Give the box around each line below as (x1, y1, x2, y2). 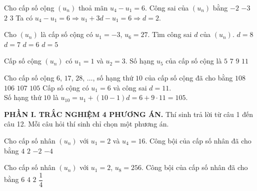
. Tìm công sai (147, 29, 192, 39)
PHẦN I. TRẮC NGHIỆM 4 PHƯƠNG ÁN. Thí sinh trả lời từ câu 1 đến (4, 108, 253, 119)
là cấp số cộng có (40, 29, 93, 39)
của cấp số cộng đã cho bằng (144, 72, 233, 82)
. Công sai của (145, 2, 189, 12)
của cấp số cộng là (165, 55, 222, 66)
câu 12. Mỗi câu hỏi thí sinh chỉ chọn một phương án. (4, 118, 169, 129)
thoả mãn (78, 2, 108, 12)
